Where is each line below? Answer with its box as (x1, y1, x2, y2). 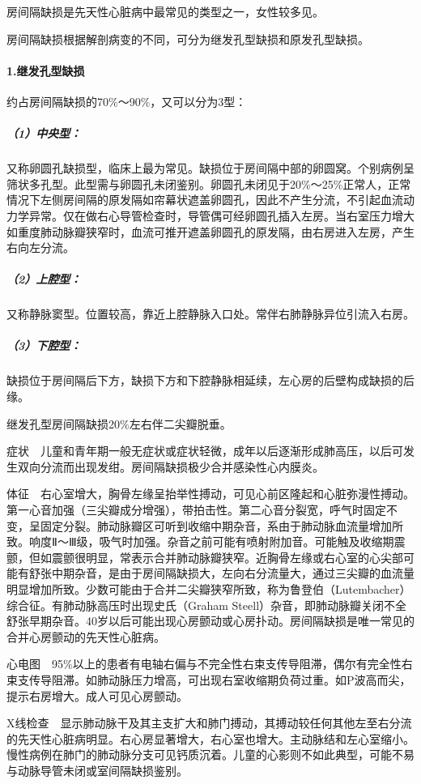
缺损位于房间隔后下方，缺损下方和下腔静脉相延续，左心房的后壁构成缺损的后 (6, 372, 415, 389)
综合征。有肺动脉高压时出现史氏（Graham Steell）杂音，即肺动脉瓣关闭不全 (6, 596, 407, 613)
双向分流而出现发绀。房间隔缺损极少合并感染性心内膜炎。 (17, 458, 324, 475)
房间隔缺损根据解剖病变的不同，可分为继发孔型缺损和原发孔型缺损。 (6, 30, 369, 47)
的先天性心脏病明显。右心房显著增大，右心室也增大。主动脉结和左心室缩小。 (6, 730, 415, 747)
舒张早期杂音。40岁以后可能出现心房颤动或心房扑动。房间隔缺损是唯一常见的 (6, 612, 415, 629)
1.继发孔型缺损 (6, 62, 85, 79)
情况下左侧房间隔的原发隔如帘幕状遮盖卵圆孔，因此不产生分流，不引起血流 (6, 191, 403, 208)
